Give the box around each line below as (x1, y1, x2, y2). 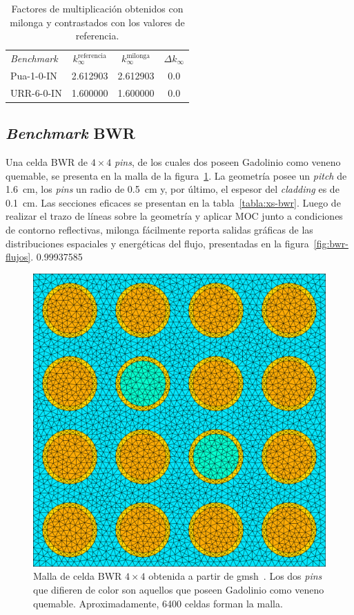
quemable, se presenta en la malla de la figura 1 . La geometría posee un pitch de (6, 168, 347, 182)
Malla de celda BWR (33, 569, 122, 583)
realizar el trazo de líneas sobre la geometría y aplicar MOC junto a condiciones (6, 209, 343, 223)
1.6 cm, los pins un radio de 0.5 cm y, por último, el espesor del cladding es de (6, 182, 340, 196)
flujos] (6, 249, 31, 264)
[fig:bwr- (313, 236, 348, 250)
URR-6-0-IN (10, 85, 62, 100)
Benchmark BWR (6, 122, 135, 144)
